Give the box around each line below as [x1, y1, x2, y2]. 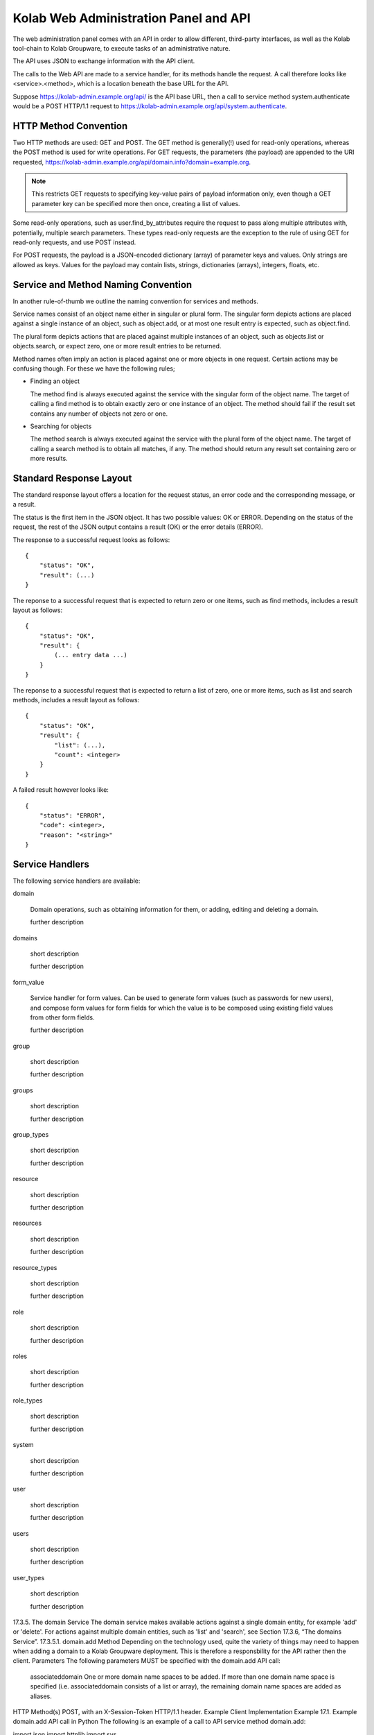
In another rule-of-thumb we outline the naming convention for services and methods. [12, 297, 259, 305]
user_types [12, 1573, 45, 1582]
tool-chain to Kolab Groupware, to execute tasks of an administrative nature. [12, 44, 231, 52]
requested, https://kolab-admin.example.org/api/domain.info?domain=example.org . [12, 158, 251, 166]
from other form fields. [30, 1013, 95, 1022]
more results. [30, 455, 69, 463]
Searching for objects [30, 422, 92, 430]
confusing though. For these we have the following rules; [12, 364, 176, 373]
